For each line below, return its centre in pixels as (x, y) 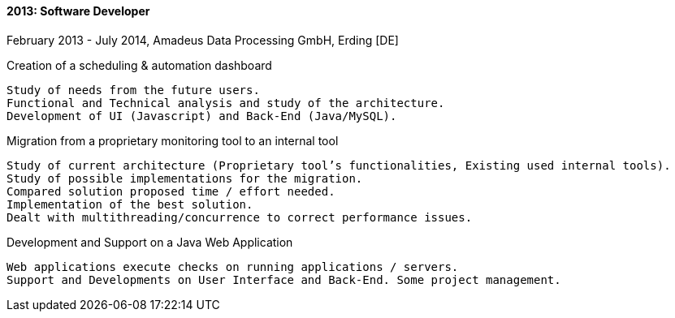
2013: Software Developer (78, 11)
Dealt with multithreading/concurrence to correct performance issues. (240, 217)
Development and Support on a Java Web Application (150, 242)
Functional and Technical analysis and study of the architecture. (226, 103)
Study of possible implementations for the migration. (185, 178)
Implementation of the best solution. (130, 204)
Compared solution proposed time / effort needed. (171, 191)
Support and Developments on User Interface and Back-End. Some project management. (284, 279)
